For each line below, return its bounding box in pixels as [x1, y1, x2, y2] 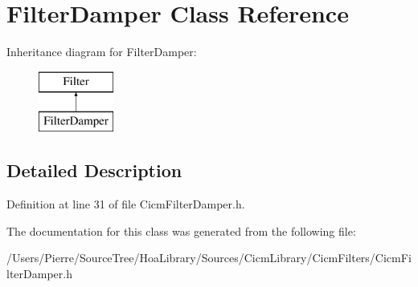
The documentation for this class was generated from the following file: [6, 222, 356, 239]
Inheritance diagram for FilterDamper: [6, 43, 197, 60]
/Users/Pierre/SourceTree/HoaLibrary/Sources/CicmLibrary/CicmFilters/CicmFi [6, 249, 412, 266]
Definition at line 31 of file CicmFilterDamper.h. [6, 196, 245, 212]
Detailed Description [6, 158, 182, 183]
